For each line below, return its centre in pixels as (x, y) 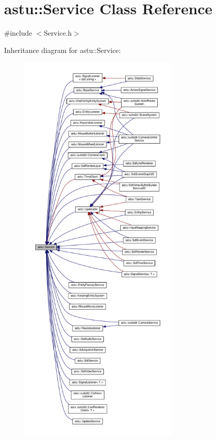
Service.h (58, 33)
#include (18, 33)
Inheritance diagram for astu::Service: (63, 50)
